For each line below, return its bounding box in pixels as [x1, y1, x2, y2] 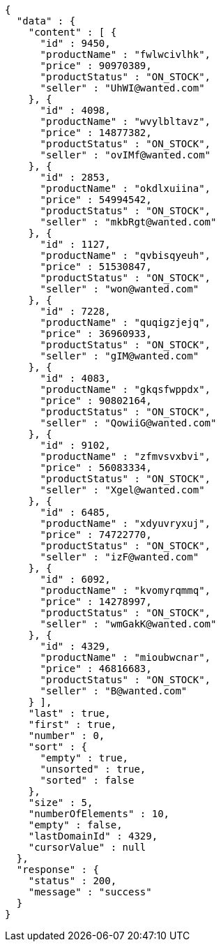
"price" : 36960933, [40, 328, 152, 339]
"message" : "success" [28, 886, 152, 897]
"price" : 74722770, [40, 529, 152, 540]
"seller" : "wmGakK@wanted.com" [40, 618, 217, 629]
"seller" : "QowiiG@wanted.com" [40, 417, 217, 428]
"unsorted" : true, [40, 763, 146, 775]
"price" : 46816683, [40, 663, 152, 674]
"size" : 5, [28, 797, 93, 808]
